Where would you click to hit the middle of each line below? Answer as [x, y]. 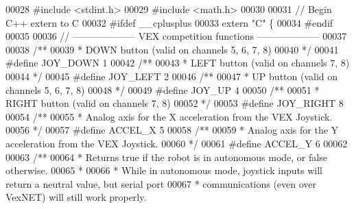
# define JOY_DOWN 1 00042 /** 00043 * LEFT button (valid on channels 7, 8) [178, 63]
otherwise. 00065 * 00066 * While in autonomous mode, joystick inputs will [164, 170]
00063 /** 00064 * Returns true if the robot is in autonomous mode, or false [166, 157]
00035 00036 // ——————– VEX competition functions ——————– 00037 [176, 36]
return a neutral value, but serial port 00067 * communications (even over [161, 183]
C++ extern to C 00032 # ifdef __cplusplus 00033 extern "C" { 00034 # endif [169, 22]
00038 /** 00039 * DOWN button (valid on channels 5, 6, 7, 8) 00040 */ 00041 [172, 49]
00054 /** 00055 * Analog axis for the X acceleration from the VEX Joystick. [169, 116]
